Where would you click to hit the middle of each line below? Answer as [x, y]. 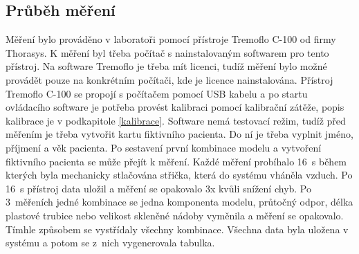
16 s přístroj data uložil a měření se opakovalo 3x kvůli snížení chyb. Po [159, 188]
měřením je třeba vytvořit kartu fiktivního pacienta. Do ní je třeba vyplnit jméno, [179, 134]
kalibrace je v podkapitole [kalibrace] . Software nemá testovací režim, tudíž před [176, 120]
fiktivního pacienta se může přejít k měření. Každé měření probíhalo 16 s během [176, 161]
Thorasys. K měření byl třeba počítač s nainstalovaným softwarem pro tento [167, 52]
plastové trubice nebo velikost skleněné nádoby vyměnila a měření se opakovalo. [175, 215]
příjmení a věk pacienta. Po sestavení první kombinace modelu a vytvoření [164, 147]
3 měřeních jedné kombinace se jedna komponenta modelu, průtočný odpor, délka [179, 202]
